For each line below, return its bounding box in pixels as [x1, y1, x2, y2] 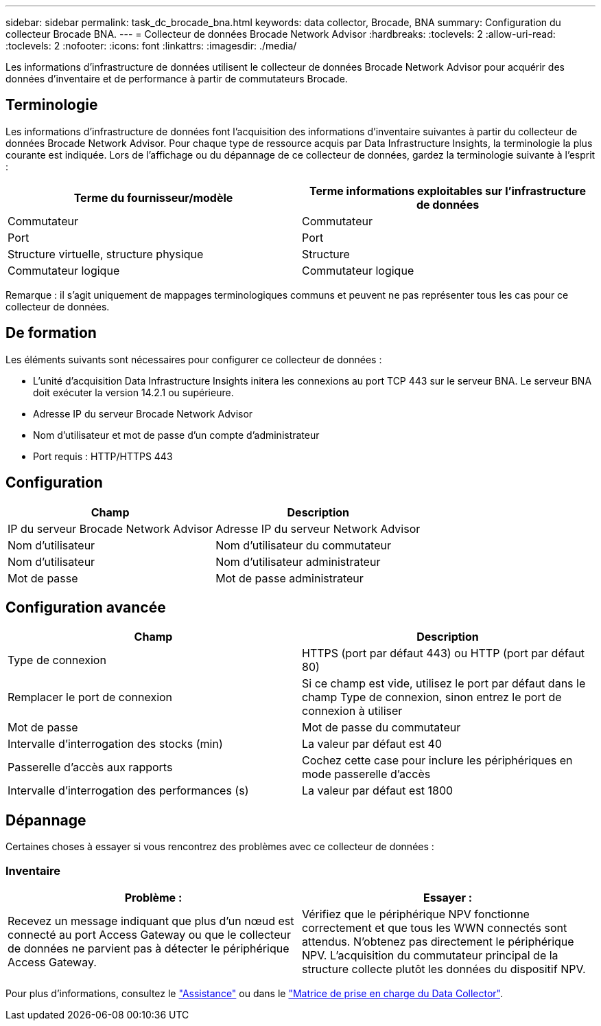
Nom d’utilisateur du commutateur [215, 538, 391, 552]
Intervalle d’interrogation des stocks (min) [8, 737, 223, 751]
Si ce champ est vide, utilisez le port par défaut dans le [302, 676, 586, 691]
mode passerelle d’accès [302, 767, 431, 782]
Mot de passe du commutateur [302, 720, 461, 735]
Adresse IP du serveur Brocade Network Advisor [33, 407, 253, 420]
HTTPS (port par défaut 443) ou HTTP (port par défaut [302, 646, 585, 661]
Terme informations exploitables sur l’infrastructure [309, 183, 586, 198]
